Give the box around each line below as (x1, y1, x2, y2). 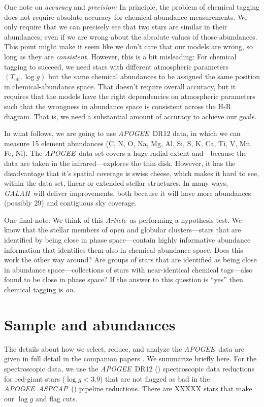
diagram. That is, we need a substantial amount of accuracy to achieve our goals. (4, 111, 257, 121)
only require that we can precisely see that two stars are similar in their (4, 21, 227, 32)
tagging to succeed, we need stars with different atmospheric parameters (4, 61, 228, 72)
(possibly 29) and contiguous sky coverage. (4, 197, 137, 208)
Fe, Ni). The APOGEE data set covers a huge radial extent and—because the (4, 148, 247, 158)
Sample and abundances (4, 314, 176, 334)
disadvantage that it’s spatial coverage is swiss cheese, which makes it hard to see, (4, 167, 259, 178)
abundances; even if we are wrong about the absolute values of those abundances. (4, 31, 257, 42)
